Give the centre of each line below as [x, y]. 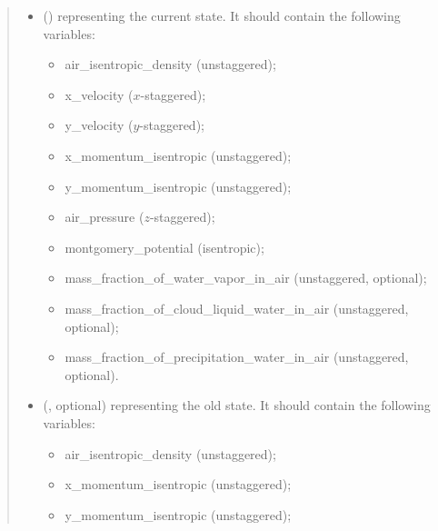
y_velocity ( [99, 125]
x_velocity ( [99, 94]
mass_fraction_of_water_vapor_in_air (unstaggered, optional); [246, 278]
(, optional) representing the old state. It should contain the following [237, 405]
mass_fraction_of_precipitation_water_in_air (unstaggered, [237, 357]
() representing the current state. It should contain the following [222, 15]
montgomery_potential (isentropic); [164, 247]
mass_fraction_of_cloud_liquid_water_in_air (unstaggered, [237, 308]
